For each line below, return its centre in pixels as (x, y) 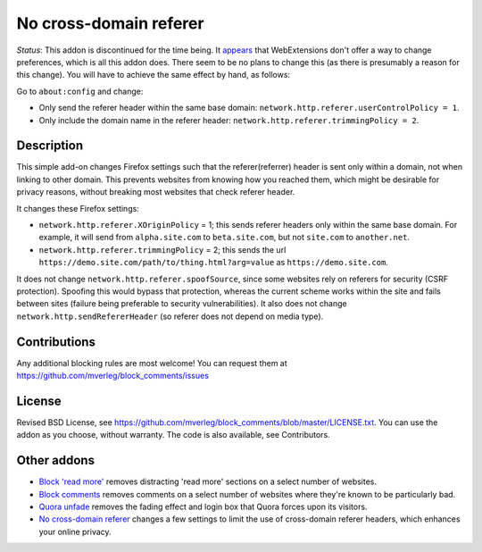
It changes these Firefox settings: (78, 208)
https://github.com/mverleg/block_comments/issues (113, 376)
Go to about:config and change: (80, 91)
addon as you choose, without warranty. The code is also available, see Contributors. (173, 435)
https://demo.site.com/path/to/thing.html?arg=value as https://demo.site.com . (213, 263)
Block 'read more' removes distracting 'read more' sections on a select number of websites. (208, 481)
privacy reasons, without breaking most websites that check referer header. (156, 192)
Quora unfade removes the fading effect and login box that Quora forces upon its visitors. (203, 506)
